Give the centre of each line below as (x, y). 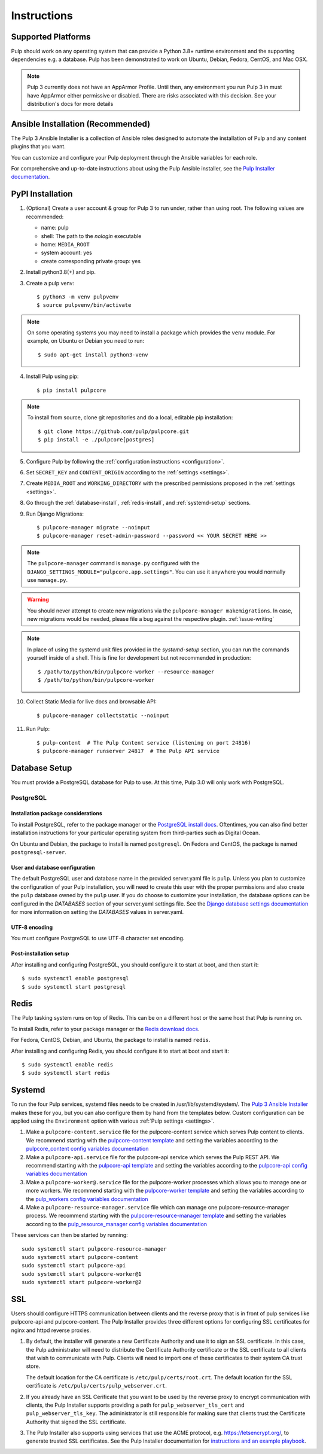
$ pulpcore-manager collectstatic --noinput (103, 715)
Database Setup (42, 768)
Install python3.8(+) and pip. (61, 272)
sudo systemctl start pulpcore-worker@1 (82, 1274)
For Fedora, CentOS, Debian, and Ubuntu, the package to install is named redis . (111, 1040)
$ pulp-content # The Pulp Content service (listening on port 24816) (144, 743)
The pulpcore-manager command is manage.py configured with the (113, 563)
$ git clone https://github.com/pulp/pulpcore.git (114, 431)
